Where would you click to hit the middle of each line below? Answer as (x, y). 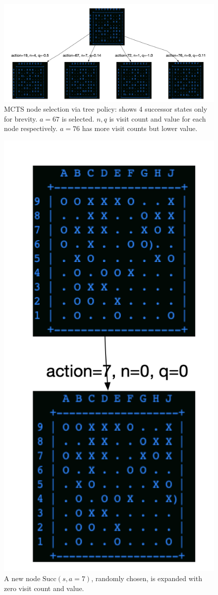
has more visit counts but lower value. (140, 128)
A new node (22, 578)
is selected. (78, 118)
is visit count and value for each (158, 118)
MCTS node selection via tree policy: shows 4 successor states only (106, 109)
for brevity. (21, 118)
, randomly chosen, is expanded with (147, 578)
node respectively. (31, 128)
